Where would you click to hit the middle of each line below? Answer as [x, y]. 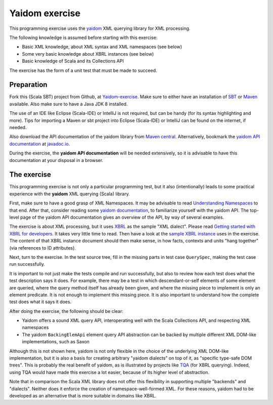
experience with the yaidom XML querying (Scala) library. [70, 194]
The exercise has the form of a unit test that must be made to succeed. [83, 70]
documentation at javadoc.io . [40, 144]
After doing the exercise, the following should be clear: [66, 311]
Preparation [28, 85]
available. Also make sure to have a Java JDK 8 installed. [69, 104]
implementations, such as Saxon [56, 342]
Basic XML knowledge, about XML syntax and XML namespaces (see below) [102, 47]
